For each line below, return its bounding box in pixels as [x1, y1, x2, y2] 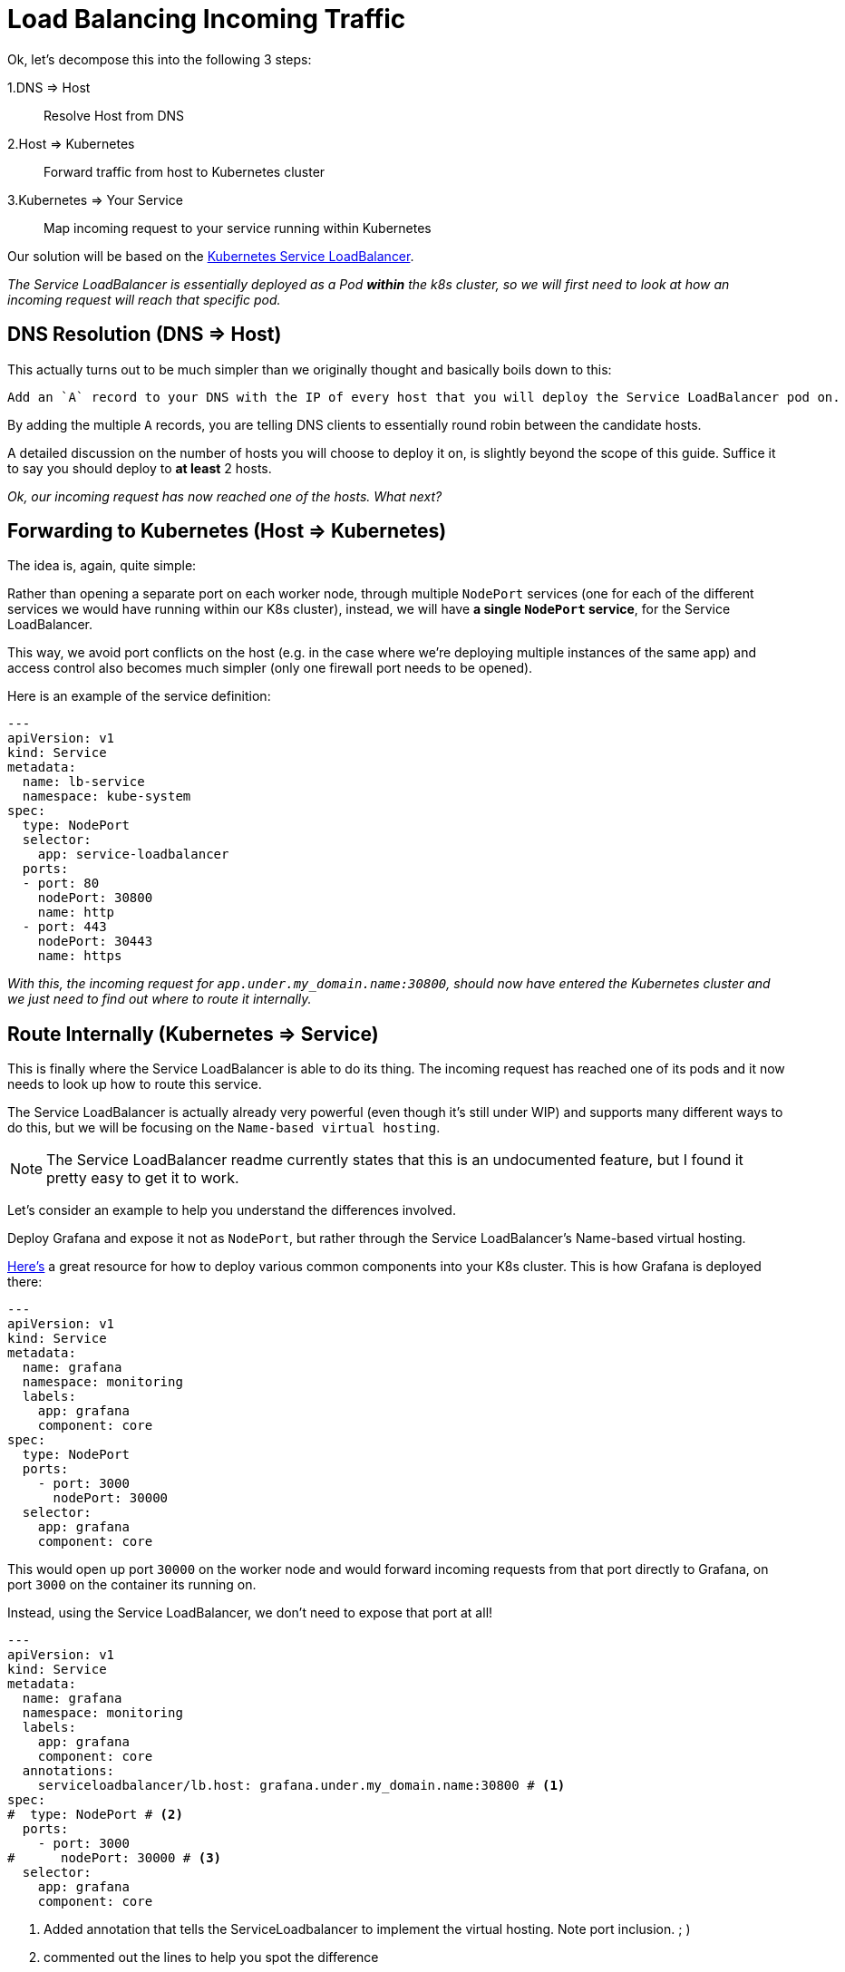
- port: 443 [22, 919, 107, 935]
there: [7, 1274, 43, 1290]
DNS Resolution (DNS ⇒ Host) [7, 323, 282, 346]
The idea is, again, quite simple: [7, 558, 197, 574]
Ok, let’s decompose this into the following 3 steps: [7, 51, 312, 67]
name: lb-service [22, 774, 145, 790]
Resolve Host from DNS [44, 107, 185, 123]
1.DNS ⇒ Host [7, 79, 91, 95]
